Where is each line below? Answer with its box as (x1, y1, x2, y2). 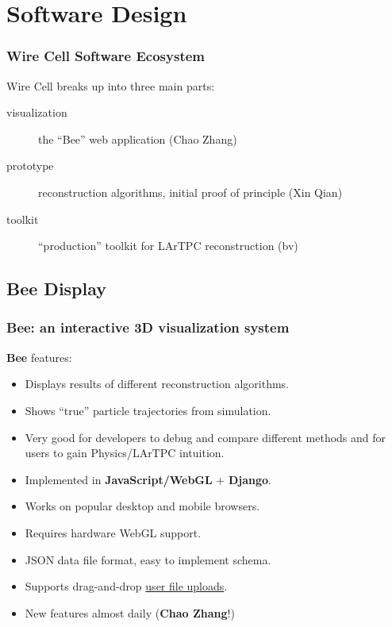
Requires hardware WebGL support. (25, 524, 202, 540)
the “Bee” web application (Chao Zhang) (38, 130, 237, 147)
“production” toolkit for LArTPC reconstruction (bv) (38, 237, 298, 254)
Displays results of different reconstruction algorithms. (25, 375, 289, 392)
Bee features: (6, 348, 72, 365)
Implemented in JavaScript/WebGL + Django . (25, 471, 271, 487)
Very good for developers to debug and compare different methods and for (25, 429, 386, 445)
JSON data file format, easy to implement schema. (25, 551, 271, 567)
